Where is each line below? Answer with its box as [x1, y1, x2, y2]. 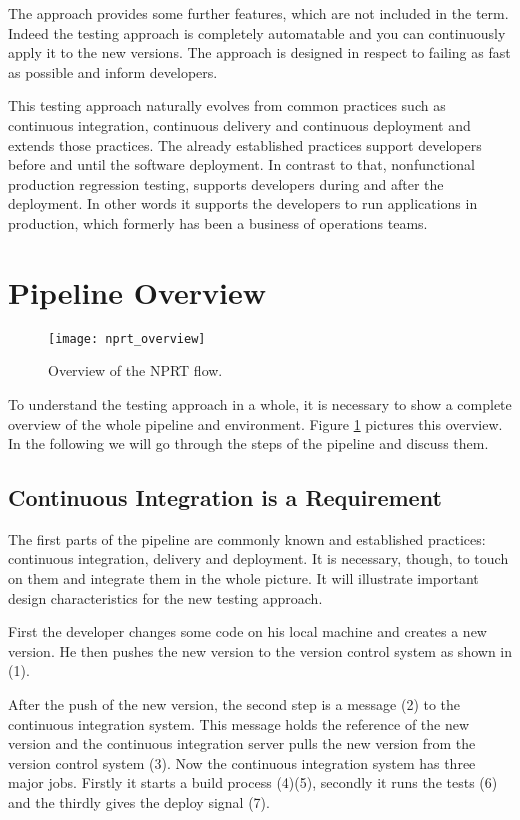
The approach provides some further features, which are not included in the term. [8, 3, 509, 23]
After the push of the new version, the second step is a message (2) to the [8, 694, 461, 715]
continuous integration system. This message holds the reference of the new [8, 713, 470, 734]
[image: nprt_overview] [48, 331, 206, 346]
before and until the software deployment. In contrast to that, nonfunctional [8, 154, 475, 175]
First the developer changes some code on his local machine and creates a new [8, 621, 487, 642]
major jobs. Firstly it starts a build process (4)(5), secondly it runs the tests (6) [8, 772, 498, 793]
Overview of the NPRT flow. [48, 360, 223, 381]
